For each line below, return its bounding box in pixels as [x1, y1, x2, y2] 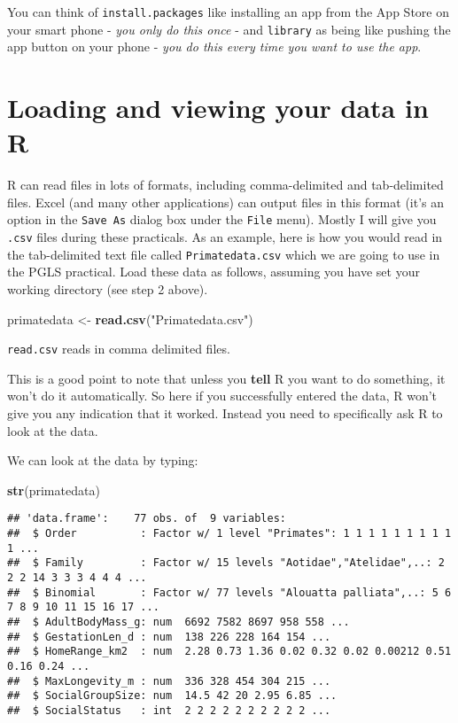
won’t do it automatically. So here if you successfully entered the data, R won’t [7, 386, 438, 405]
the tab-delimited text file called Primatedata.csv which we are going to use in [7, 245, 440, 263]
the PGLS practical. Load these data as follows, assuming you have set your [7, 262, 420, 281]
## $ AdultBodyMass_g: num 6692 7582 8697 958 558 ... [7, 615, 350, 628]
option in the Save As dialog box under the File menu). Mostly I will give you [7, 210, 437, 229]
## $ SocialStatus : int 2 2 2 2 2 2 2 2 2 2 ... [7, 704, 331, 717]
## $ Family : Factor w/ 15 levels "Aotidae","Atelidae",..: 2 [7, 556, 445, 570]
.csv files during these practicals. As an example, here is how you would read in [7, 228, 443, 246]
